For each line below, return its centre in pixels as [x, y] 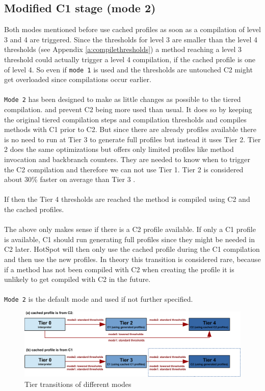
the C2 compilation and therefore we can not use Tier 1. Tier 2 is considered [124, 169]
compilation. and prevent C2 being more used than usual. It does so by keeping [128, 109]
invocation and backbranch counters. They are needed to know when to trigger [127, 159]
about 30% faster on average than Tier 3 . [70, 179]
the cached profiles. [34, 209]
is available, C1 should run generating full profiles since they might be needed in [129, 239]
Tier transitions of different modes [78, 384]
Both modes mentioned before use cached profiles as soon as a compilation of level [132, 29]
